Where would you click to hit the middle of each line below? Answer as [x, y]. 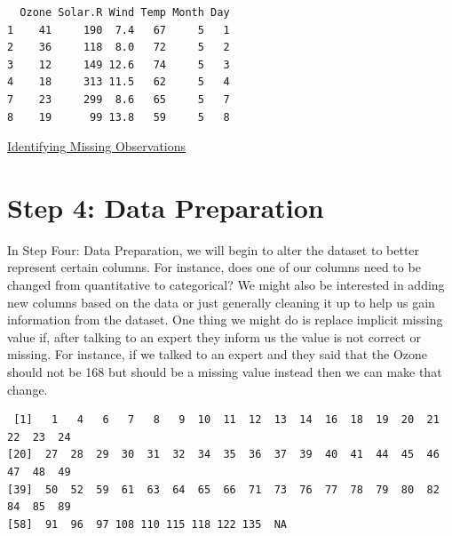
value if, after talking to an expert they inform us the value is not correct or [214, 336]
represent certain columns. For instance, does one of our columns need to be [214, 267]
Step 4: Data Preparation [166, 207]
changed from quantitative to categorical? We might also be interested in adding [226, 285]
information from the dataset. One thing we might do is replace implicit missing [225, 320]
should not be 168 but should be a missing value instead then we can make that [225, 372]
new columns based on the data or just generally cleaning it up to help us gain [221, 302]
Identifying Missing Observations [97, 146]
